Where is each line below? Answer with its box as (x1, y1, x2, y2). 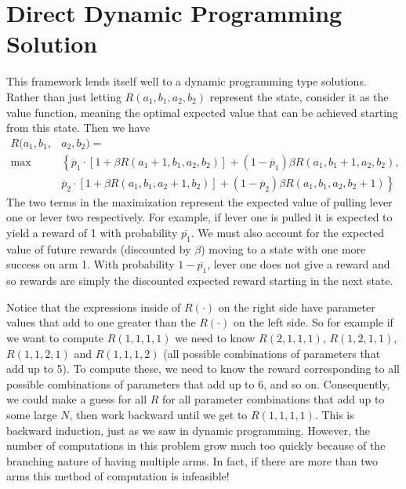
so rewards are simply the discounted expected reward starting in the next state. (6, 272, 393, 289)
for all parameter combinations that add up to (162, 391, 385, 407)
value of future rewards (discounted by (6, 240, 191, 257)
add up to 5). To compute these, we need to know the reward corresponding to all (6, 360, 400, 377)
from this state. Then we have (6, 119, 150, 136)
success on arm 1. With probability (6, 256, 175, 272)
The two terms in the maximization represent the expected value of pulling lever (6, 193, 393, 210)
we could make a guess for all (6, 391, 147, 407)
